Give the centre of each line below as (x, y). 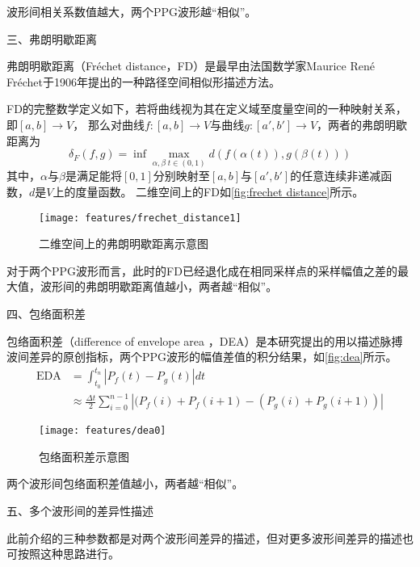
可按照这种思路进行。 (63, 554)
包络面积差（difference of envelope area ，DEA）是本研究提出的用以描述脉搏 (205, 340)
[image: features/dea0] (103, 431)
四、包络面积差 (46, 314)
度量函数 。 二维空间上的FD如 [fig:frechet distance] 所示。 (220, 192)
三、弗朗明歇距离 (52, 38)
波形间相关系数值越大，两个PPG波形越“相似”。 (132, 11)
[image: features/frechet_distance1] (140, 218)
